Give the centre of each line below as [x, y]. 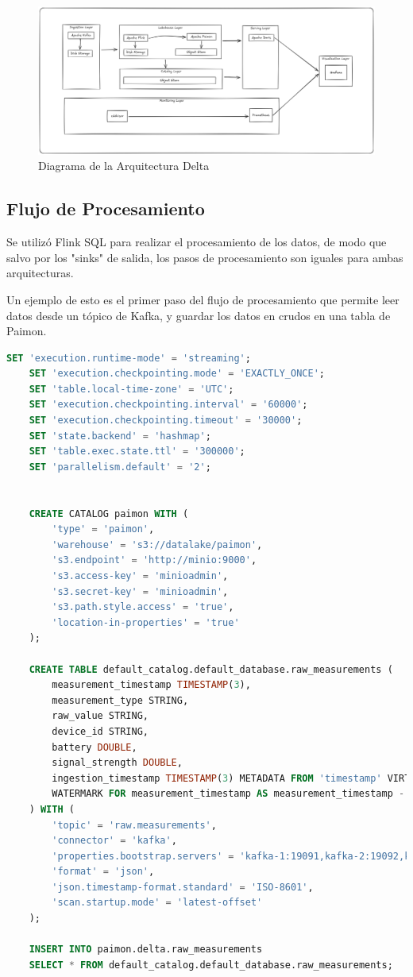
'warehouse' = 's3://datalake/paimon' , [157, 544]
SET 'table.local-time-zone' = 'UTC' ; [131, 389]
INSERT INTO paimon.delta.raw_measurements [146, 950]
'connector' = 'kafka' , [114, 841]
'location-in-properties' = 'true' [146, 622]
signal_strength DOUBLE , [117, 763]
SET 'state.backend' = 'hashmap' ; [120, 436]
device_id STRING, [100, 731]
